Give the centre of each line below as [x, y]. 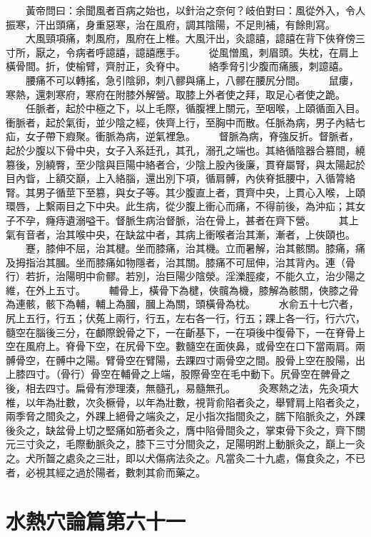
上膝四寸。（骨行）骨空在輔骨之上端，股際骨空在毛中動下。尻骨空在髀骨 [173, 374]
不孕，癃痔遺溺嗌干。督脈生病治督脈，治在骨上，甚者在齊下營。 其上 [187, 220]
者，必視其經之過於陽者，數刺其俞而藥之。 [106, 472]
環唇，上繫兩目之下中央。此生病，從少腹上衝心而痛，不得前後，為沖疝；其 [181, 206]
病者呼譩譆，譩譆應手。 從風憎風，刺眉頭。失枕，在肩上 [217, 52]
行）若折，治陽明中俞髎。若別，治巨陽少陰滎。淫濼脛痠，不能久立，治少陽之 [185, 276]
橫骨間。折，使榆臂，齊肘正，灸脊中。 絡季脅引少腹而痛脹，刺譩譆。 [177, 66]
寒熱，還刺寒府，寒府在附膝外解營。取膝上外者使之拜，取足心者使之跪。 [176, 94]
